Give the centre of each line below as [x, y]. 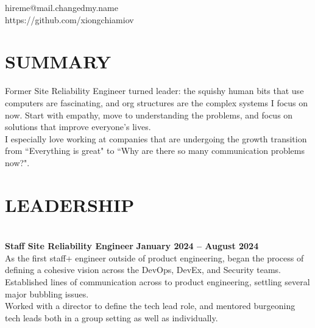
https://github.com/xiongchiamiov [69, 19]
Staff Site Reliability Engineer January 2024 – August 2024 [132, 246]
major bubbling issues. [47, 293]
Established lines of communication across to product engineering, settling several [157, 281]
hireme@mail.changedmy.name [62, 7]
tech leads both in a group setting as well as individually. [111, 317]
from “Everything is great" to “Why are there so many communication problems [155, 151]
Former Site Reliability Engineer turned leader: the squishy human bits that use [154, 91]
